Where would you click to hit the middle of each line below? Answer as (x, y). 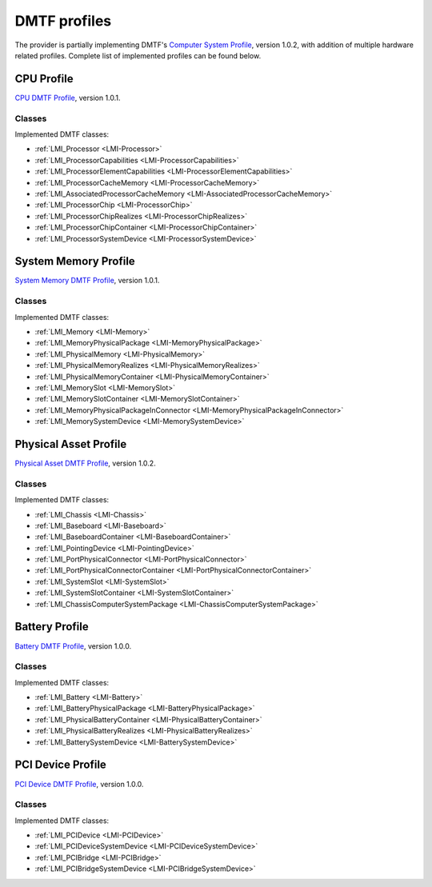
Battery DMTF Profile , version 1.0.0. (73, 646)
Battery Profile (52, 627)
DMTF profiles (63, 21)
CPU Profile (44, 79)
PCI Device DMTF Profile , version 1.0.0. (79, 784)
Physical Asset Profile (71, 444)
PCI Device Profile (61, 765)
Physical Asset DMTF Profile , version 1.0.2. (85, 463)
